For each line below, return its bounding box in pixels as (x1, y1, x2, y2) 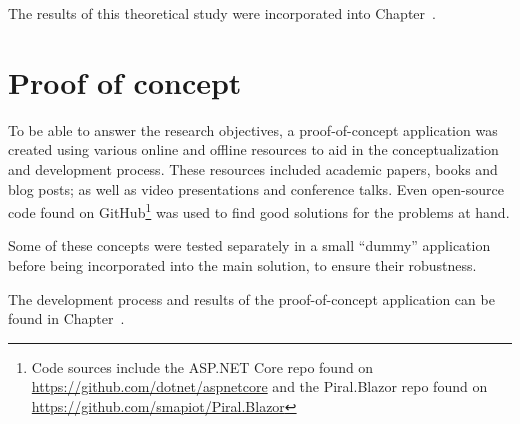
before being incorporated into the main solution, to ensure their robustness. (8, 254, 477, 275)
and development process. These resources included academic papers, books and (8, 158, 498, 179)
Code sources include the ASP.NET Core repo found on (31, 356, 374, 377)
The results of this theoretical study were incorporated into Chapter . (8, 3, 436, 23)
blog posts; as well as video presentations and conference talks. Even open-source (8, 178, 504, 199)
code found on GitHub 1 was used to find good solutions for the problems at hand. (8, 199, 510, 222)
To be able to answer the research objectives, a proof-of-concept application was (8, 119, 498, 140)
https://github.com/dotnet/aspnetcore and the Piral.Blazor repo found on (31, 376, 488, 397)
